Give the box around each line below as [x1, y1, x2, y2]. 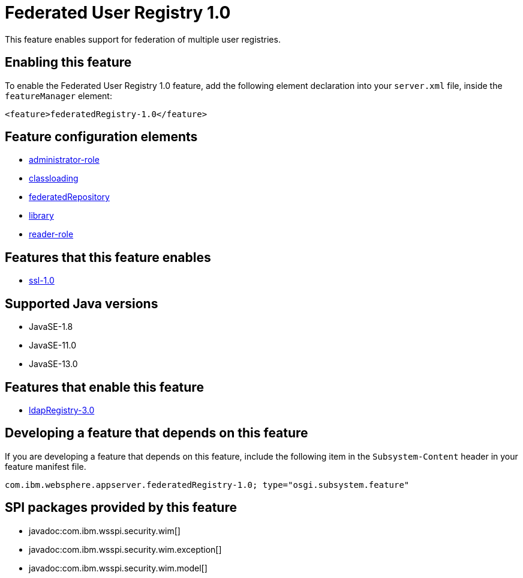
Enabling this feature [5, 55, 132, 70]
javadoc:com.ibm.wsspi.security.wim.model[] [29, 562, 208, 573]
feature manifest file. [5, 461, 86, 472]
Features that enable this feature [5, 379, 204, 395]
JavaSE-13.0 [29, 359, 78, 370]
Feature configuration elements [5, 129, 198, 145]
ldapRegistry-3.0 [29, 404, 95, 415]
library [29, 210, 54, 221]
